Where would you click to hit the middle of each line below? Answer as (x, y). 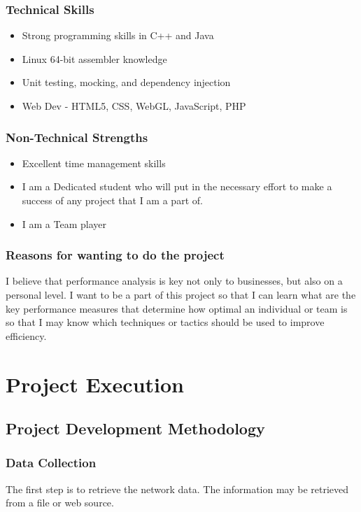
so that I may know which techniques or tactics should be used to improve (165, 322)
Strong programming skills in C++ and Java (118, 35)
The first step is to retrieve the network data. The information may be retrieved (177, 489)
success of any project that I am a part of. (112, 200)
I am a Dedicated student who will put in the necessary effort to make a (177, 186)
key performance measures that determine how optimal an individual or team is (177, 308)
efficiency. (26, 335)
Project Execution (95, 384)
